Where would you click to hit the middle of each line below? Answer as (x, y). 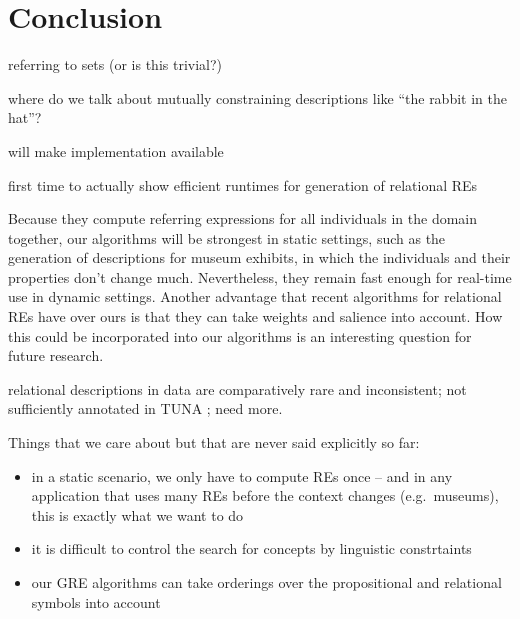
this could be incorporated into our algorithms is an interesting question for (240, 335)
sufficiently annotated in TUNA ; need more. (145, 408)
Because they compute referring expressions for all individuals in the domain (243, 218)
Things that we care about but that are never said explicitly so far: (214, 442)
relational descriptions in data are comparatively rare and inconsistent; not (237, 388)
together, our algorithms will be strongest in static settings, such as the (227, 237)
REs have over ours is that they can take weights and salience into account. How (255, 316)
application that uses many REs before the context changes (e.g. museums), (265, 495)
